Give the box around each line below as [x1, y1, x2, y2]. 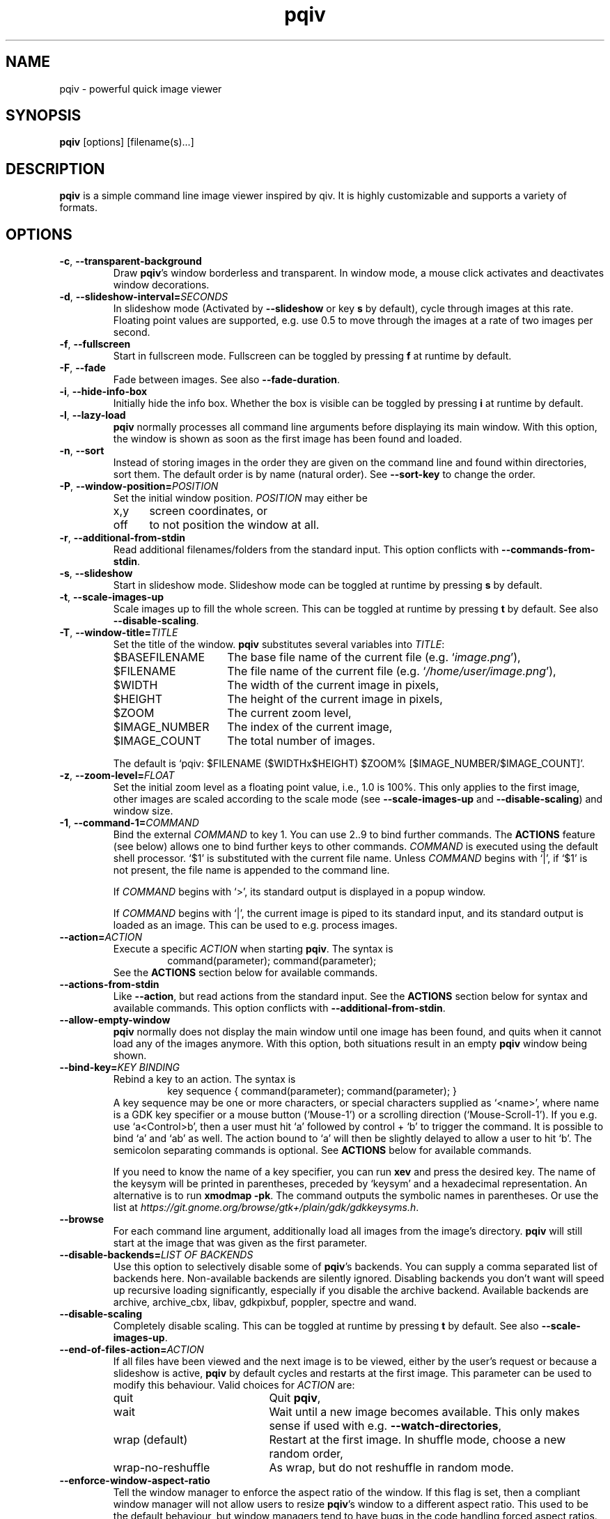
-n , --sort [59, 445, 104, 457]
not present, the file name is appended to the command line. [113, 864, 390, 877]
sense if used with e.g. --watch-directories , [269, 1419, 502, 1433]
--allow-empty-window [59, 1014, 171, 1026]
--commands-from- [501, 543, 595, 556]
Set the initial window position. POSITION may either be [113, 492, 368, 504]
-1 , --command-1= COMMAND [59, 817, 199, 829]
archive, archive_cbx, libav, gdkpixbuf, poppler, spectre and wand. [113, 1296, 417, 1309]
